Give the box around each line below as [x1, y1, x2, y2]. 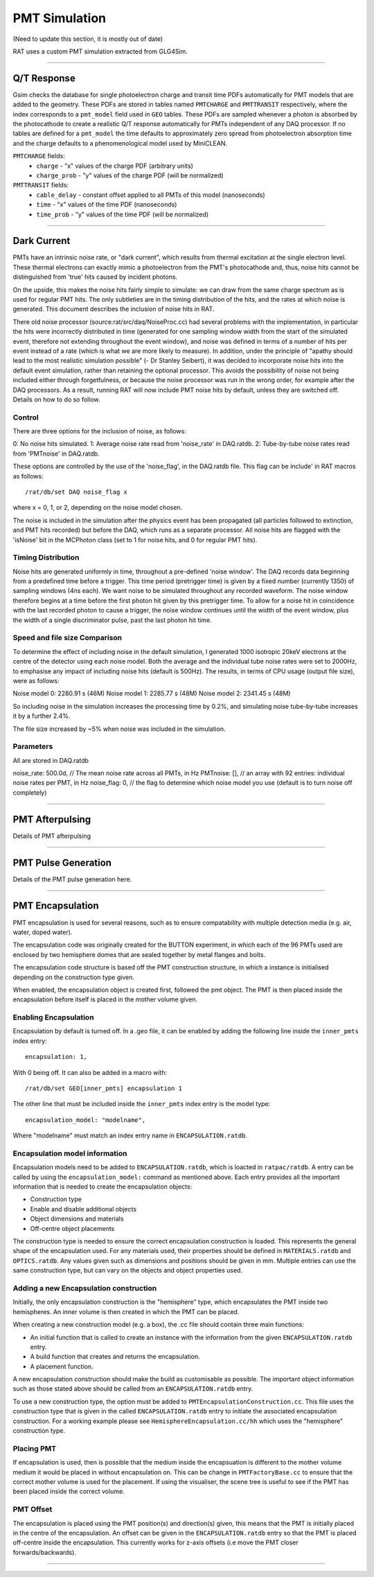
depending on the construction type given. [12, 973, 135, 981]
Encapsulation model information [12, 1148, 127, 1158]
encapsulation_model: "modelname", [25, 1116, 146, 1123]
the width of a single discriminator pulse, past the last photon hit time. [12, 616, 213, 624]
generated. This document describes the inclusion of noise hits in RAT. [12, 305, 215, 313]
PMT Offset [12, 1505, 53, 1515]
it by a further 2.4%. [12, 712, 71, 721]
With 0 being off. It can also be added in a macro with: [12, 1068, 168, 1076]
